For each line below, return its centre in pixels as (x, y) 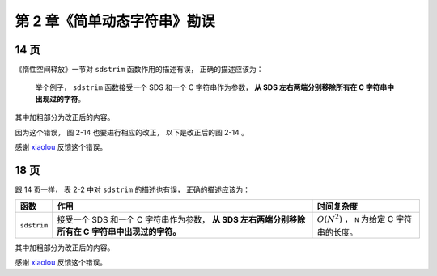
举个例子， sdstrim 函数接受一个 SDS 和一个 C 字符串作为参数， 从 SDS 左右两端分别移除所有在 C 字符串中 (214, 87)
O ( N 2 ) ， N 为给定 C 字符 (365, 219)
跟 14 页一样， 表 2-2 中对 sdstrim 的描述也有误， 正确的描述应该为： (133, 189)
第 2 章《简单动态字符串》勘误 (115, 21)
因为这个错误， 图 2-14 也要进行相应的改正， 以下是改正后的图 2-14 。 (132, 132)
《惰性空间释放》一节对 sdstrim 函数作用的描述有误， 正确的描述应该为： (139, 70)
